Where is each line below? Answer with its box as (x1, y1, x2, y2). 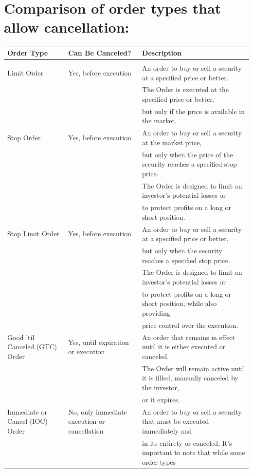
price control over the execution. (142, 320, 238, 330)
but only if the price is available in (142, 106, 245, 116)
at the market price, (142, 137, 202, 147)
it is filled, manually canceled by (142, 373, 238, 383)
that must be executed (142, 416, 209, 426)
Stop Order (7, 132, 41, 143)
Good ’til (7, 332, 35, 342)
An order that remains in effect (142, 332, 235, 342)
